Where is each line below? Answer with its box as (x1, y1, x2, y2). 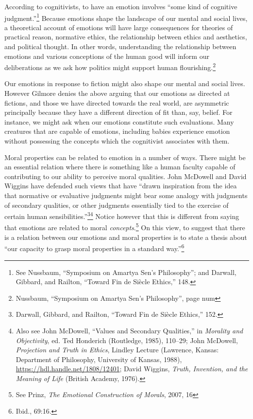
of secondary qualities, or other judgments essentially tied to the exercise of (4, 200, 229, 210)
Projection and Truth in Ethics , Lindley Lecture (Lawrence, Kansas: (16, 345, 219, 355)
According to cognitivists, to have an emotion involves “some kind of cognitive (4, 1, 237, 11)
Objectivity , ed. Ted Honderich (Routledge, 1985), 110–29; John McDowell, (16, 335, 238, 345)
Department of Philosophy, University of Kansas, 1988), (16, 354, 182, 364)
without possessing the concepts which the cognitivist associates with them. (4, 136, 230, 146)
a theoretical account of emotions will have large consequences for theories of (4, 22, 233, 32)
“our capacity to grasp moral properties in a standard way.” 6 (4, 242, 185, 253)
